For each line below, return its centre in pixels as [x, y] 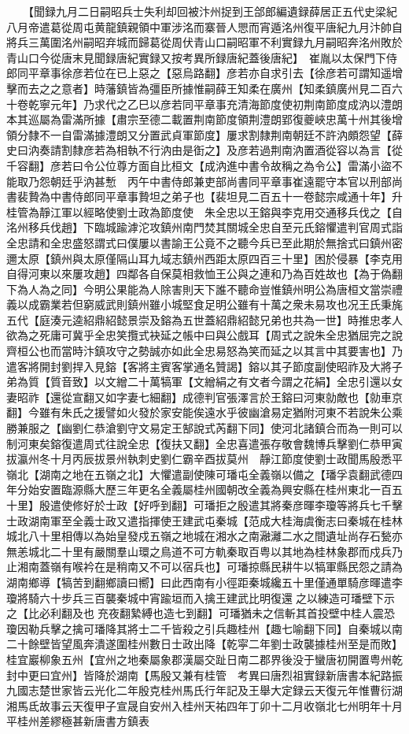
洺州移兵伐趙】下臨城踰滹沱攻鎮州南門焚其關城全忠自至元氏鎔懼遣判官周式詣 [204, 227]
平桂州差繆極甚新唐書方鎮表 [78, 721]
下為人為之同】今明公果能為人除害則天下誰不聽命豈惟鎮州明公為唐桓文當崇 [199, 289]
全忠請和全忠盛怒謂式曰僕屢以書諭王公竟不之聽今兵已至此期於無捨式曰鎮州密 [204, 242]
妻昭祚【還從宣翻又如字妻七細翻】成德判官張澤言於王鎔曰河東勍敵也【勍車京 [204, 397]
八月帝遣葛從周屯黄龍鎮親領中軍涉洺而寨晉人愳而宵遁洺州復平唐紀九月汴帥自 [204, 26]
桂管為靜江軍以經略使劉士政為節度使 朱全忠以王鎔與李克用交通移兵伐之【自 [204, 211]
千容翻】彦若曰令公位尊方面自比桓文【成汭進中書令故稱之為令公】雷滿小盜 [199, 165]
